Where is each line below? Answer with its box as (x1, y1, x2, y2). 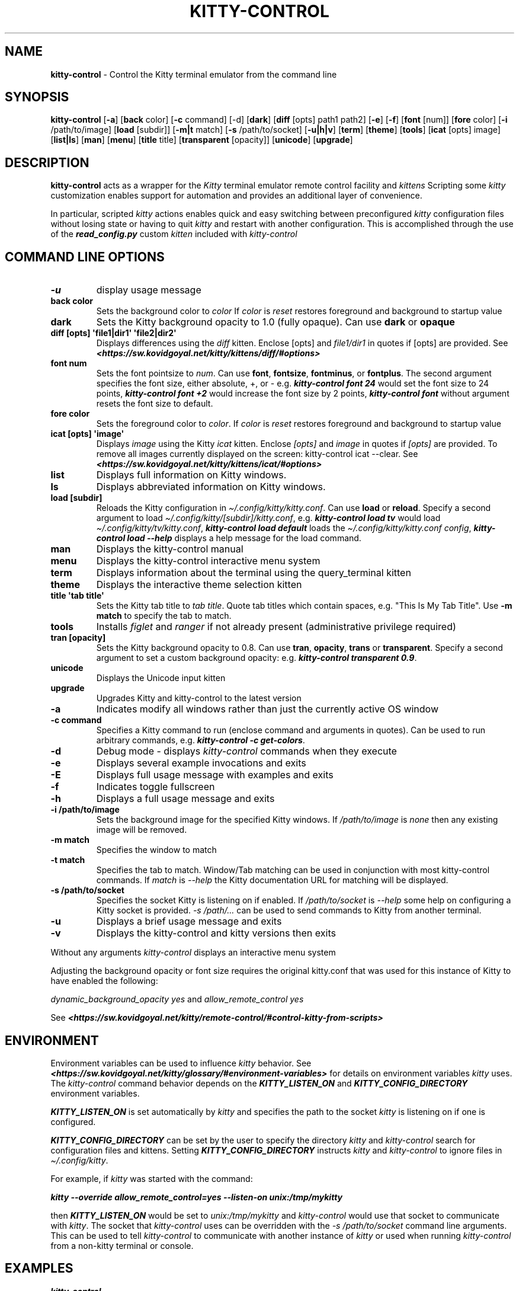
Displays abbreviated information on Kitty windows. (96, 481, 326, 493)
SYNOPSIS (5, 90, 69, 105)
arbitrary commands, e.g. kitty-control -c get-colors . (96, 735, 305, 746)
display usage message (96, 284, 201, 296)
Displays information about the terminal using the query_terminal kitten (96, 567, 411, 579)
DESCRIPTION (5, 155, 89, 170)
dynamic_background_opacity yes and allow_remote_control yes (50, 994, 304, 1005)
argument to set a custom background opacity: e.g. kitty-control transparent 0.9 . (96, 653, 417, 663)
